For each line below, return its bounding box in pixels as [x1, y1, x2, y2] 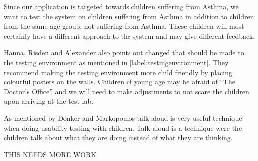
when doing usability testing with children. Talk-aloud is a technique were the [4, 122, 242, 133]
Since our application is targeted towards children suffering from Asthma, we [4, 1, 239, 11]
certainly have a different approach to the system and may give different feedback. [4, 30, 255, 41]
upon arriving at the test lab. [4, 96, 94, 106]
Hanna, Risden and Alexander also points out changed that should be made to [4, 47, 244, 58]
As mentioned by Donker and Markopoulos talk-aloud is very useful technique [4, 112, 242, 123]
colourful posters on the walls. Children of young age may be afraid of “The [4, 77, 235, 87]
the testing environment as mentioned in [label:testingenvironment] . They [4, 57, 229, 67]
